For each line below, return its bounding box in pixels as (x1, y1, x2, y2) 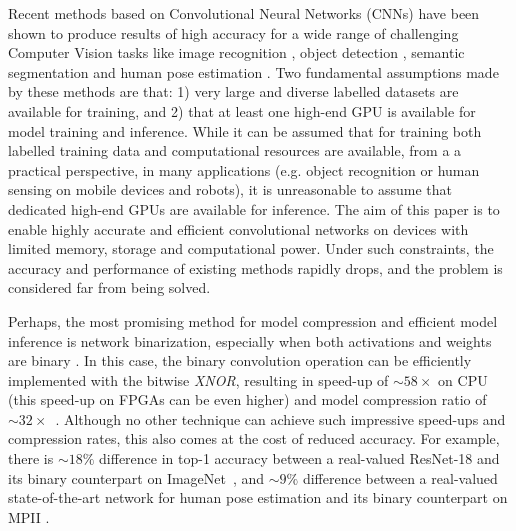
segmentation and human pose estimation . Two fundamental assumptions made (8, 61, 499, 82)
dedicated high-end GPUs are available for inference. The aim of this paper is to (8, 198, 500, 219)
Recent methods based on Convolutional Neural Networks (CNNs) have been (8, 3, 480, 23)
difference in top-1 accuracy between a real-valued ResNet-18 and (99, 448, 500, 469)
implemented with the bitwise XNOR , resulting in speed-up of (8, 369, 389, 390)
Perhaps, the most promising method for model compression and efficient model (8, 310, 498, 331)
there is (8, 448, 54, 469)
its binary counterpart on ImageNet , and (8, 467, 265, 488)
